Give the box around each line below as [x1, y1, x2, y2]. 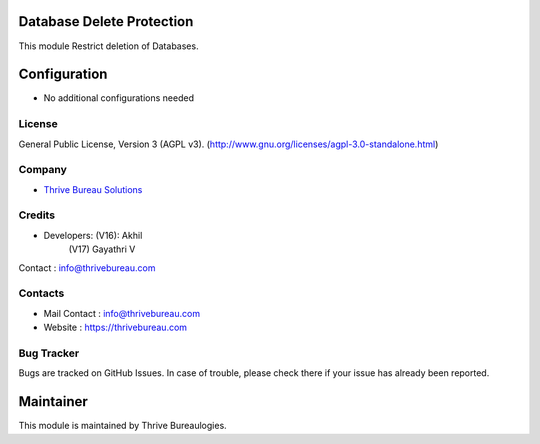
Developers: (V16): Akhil [43, 229, 143, 241]
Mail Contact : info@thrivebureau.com [43, 307, 200, 319]
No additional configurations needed [43, 92, 195, 104]
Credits [18, 208, 55, 222]
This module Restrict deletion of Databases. [18, 40, 199, 52]
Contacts [18, 286, 65, 300]
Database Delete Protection [18, 13, 194, 30]
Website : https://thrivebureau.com [43, 321, 188, 334]
